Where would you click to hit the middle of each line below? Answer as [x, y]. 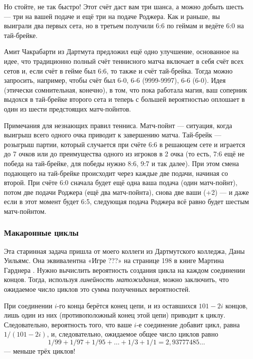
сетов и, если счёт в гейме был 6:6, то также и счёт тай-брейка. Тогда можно [118, 70]
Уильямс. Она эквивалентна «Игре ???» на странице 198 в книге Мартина [114, 260]
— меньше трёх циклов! [40, 351]
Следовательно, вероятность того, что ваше [68, 324]
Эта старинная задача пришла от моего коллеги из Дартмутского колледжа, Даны [124, 251]
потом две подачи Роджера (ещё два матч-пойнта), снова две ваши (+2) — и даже [126, 192]
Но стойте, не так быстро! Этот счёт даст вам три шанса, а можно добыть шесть [124, 6]
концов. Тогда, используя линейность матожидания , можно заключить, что [117, 279]
